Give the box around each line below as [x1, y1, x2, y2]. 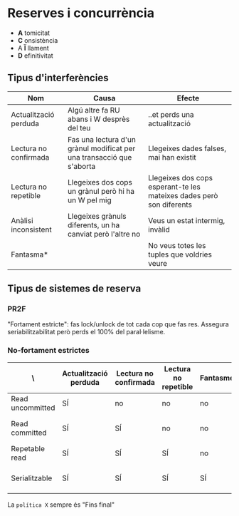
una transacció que [67, 152, 132, 162]
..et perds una [148, 109, 194, 119]
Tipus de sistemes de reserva [7, 283, 142, 295]
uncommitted [11, 403, 55, 413]
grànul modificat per [67, 143, 136, 153]
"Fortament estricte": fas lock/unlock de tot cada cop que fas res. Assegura [7, 320, 229, 329]
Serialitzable [11, 473, 53, 483]
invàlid [148, 225, 171, 234]
